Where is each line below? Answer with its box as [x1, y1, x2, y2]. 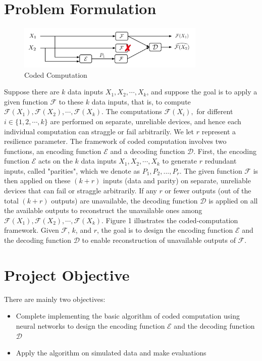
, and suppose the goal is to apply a [146, 86, 257, 97]
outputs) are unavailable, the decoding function [51, 195, 198, 205]
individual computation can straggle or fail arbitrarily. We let [4, 126, 194, 136]
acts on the [38, 156, 73, 166]
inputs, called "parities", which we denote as [4, 165, 140, 176]
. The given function [179, 165, 242, 176]
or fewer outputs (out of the [165, 185, 251, 196]
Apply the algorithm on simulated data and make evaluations [16, 347, 206, 358]
